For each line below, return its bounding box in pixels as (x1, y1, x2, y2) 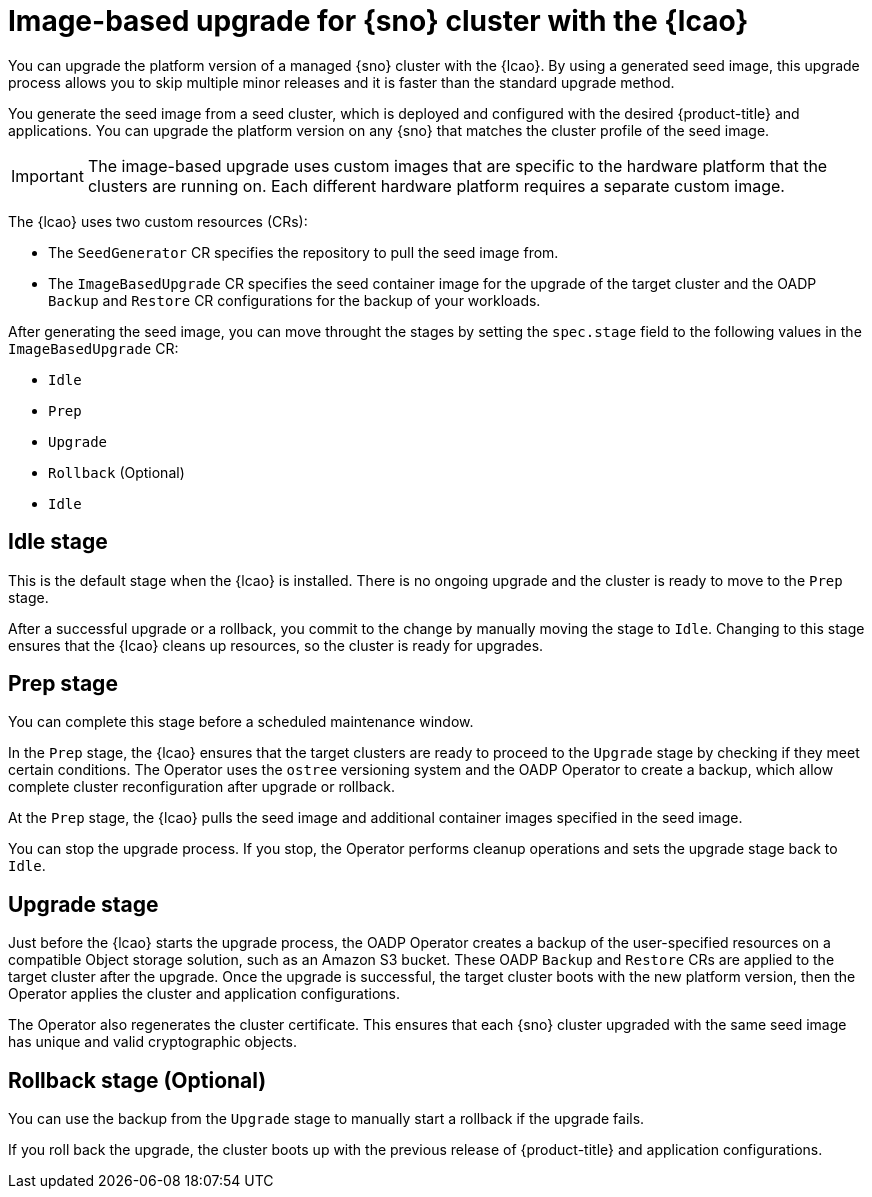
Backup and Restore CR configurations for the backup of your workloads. (48, 291, 541, 309)
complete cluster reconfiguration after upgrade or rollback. (8, 778, 395, 796)
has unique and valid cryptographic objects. (8, 1033, 297, 1051)
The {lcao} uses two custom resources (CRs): (8, 212, 308, 230)
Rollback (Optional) (48, 463, 185, 481)
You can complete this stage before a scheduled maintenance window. (8, 713, 474, 731)
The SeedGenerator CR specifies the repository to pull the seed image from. (48, 243, 559, 261)
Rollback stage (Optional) (8, 1067, 267, 1093)
